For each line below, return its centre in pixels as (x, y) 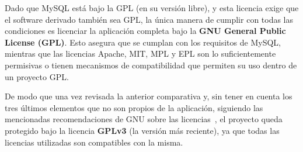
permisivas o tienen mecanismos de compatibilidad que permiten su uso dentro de (151, 65)
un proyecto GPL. (37, 76)
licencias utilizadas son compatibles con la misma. (94, 142)
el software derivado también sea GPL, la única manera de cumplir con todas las (149, 19)
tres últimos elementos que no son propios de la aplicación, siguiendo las (134, 107)
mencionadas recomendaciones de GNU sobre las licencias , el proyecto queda (144, 119)
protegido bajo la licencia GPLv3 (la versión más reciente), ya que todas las (142, 130)
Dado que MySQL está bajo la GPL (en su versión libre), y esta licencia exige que (152, 8)
